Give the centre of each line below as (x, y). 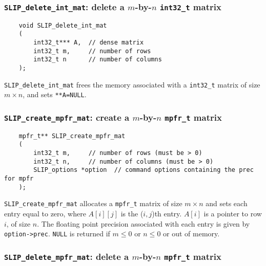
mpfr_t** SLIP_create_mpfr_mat (72, 136)
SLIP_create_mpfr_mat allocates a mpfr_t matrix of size (93, 203)
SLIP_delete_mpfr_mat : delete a (67, 256)
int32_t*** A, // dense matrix (89, 43)
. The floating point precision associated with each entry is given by (144, 223)
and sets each (227, 203)
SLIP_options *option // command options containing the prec (144, 170)
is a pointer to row (233, 214)
